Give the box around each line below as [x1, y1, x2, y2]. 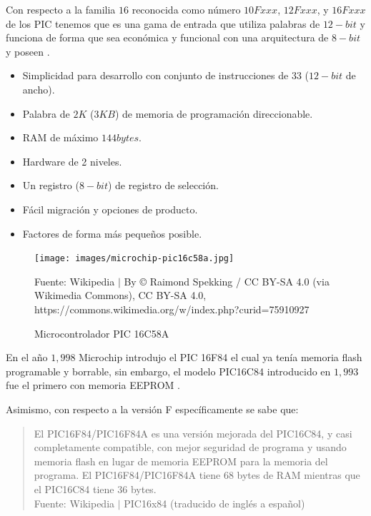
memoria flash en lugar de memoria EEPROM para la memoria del [34, 453, 328, 468]
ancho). [22, 81, 55, 96]
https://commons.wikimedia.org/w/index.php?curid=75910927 [34, 301, 310, 316]
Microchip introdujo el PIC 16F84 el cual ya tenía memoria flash [79, 350, 362, 365]
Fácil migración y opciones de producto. [22, 201, 198, 216]
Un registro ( [22, 178, 79, 193]
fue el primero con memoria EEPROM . [6, 378, 180, 393]
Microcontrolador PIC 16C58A [34, 325, 169, 340]
